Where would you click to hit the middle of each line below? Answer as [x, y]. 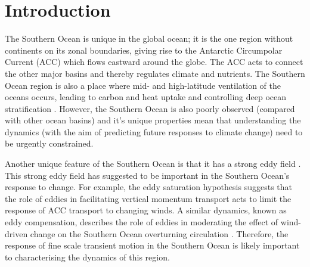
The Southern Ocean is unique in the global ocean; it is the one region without [149, 38]
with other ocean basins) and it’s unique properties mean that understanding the [153, 120]
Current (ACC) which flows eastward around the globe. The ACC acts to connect [154, 62]
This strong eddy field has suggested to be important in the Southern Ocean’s [147, 175]
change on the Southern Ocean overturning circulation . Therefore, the [159, 233]
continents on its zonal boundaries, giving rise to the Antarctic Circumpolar [144, 50]
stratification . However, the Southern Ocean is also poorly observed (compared [150, 108]
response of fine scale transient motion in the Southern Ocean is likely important [152, 245]
